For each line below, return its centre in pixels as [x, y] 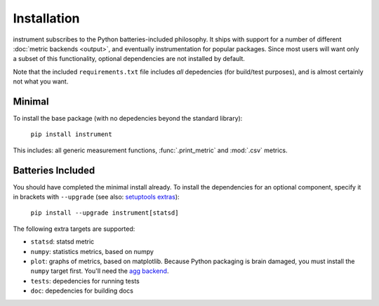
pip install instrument [71, 134]
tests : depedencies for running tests [85, 281]
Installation [46, 18]
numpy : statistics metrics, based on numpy [92, 251]
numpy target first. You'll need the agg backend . [100, 271]
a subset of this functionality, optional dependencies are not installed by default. [129, 59]
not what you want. [41, 81]
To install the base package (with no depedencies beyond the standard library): [128, 119]
